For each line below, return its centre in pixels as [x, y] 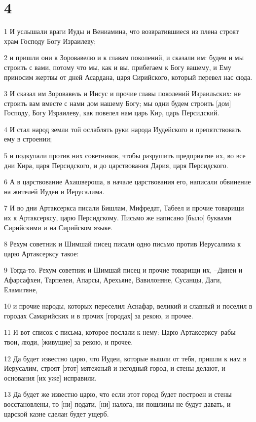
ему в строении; [28, 139]
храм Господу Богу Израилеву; [50, 41]
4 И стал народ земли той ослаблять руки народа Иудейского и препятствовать [123, 129]
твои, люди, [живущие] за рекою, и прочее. [69, 341]
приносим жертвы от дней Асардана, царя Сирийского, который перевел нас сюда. [128, 77]
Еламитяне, [21, 289]
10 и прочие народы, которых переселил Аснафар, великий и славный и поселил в [128, 306]
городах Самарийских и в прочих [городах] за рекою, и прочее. [99, 315]
